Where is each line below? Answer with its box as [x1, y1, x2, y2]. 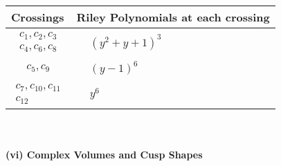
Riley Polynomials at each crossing [76, 9, 270, 25]
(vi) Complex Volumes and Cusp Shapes [6, 147, 203, 161]
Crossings [11, 9, 64, 25]
